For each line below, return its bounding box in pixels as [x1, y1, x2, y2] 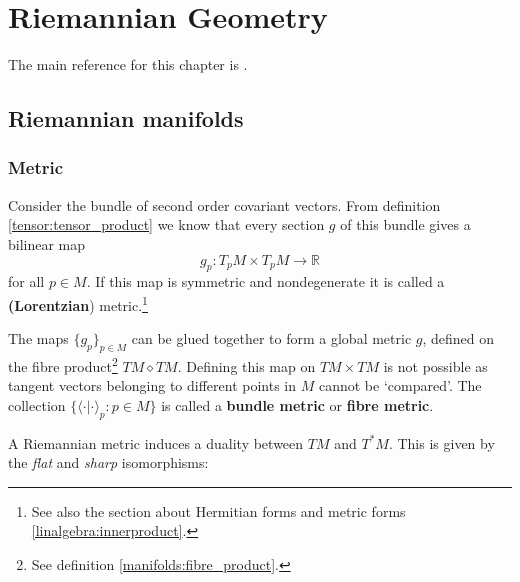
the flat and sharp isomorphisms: [8, 452, 209, 473]
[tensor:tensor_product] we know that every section [8, 214, 325, 235]
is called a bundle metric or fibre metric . [161, 394, 434, 415]
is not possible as [383, 355, 488, 376]
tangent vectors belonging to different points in [8, 375, 297, 396]
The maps [8, 328, 69, 349]
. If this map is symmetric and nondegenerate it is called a [86, 271, 445, 292]
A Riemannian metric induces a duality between [8, 432, 304, 453]
